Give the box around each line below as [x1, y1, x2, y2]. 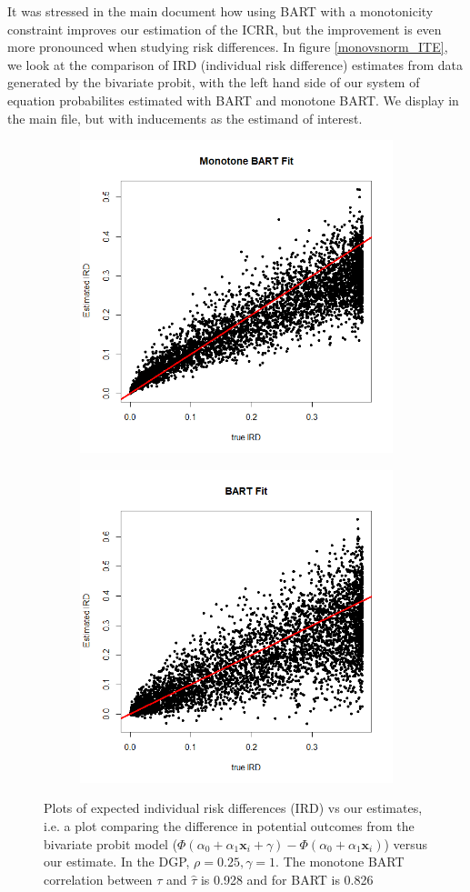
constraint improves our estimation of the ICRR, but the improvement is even [7, 19, 442, 38]
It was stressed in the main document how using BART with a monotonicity [7, 2, 434, 20]
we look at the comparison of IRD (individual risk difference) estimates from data [7, 55, 463, 74]
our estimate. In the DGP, [44, 852, 190, 871]
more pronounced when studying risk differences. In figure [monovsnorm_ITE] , [7, 37, 448, 56]
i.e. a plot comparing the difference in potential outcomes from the [44, 816, 415, 835]
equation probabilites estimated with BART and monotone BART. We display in [7, 90, 459, 109]
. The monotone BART [275, 852, 405, 871]
